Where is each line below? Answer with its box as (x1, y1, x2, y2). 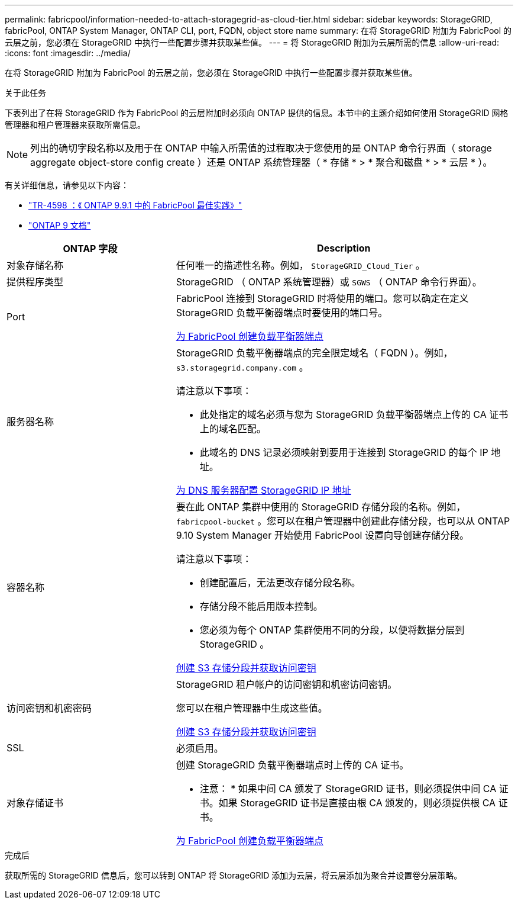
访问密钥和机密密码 (7, 702, 92, 714)
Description (317, 242, 371, 254)
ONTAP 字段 (63, 243, 118, 255)
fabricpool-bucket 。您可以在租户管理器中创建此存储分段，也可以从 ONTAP (176, 515, 510, 527)
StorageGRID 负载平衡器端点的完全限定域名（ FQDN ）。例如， (176, 347, 453, 359)
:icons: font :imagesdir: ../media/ (5, 48, 131, 58)
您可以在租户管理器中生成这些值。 (176, 702, 328, 714)
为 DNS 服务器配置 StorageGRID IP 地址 (176, 484, 351, 496)
